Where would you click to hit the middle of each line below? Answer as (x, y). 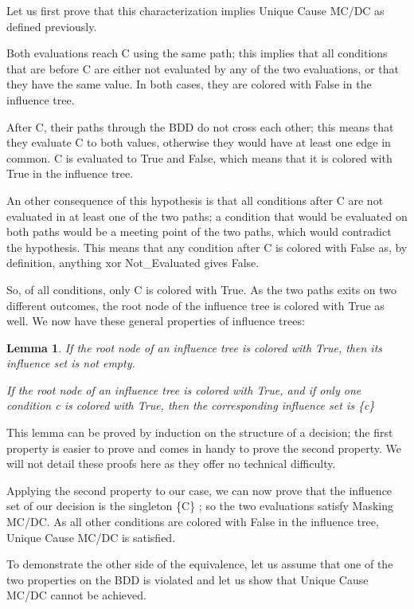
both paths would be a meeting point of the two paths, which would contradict (199, 232)
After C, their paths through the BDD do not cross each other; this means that (200, 126)
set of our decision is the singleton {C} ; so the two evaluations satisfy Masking (200, 506)
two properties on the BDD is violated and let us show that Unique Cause (187, 579)
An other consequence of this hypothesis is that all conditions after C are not (195, 200)
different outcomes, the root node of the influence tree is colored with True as (195, 305)
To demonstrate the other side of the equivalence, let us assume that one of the (200, 564)
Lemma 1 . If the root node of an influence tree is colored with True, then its (195, 347)
